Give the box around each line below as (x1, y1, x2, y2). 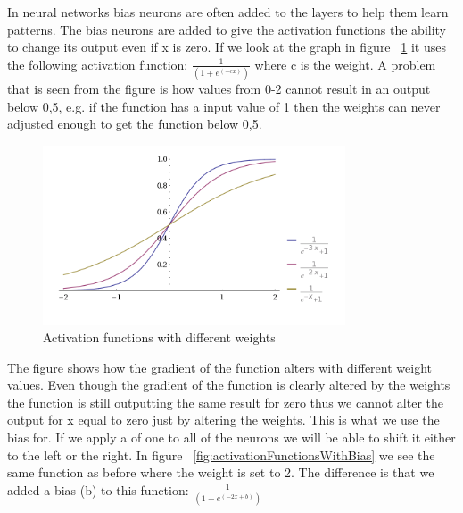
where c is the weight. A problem (254, 55, 436, 73)
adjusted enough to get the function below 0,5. (7, 114, 262, 133)
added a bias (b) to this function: (7, 480, 189, 499)
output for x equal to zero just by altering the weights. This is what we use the (7, 410, 440, 429)
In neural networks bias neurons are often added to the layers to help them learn (7, 3, 449, 21)
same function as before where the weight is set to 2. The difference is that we (7, 463, 434, 482)
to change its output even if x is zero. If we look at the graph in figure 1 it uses (7, 38, 446, 56)
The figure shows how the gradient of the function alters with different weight (7, 357, 432, 376)
